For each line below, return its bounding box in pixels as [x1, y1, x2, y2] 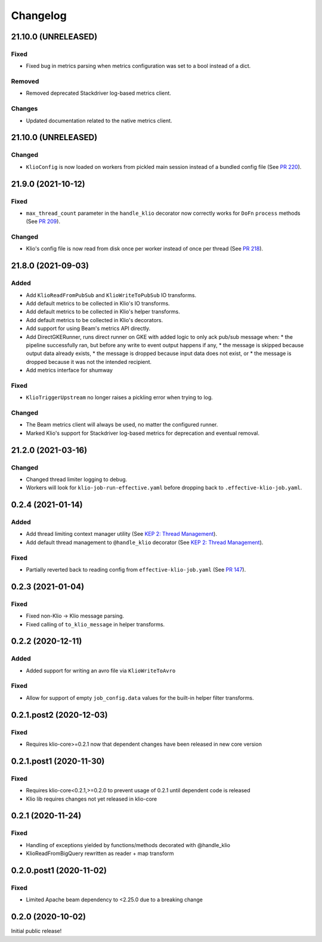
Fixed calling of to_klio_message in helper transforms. [26, 620, 165, 628]
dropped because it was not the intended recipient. [26, 358, 152, 365]
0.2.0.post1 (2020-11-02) [11, 865, 107, 875]
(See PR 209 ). [26, 218, 61, 225]
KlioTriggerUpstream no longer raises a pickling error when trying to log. [26, 394, 213, 401]
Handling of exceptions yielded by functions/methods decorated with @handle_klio [26, 841, 231, 848]
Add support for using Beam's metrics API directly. [26, 325, 151, 332]
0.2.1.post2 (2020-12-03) [11, 710, 108, 720]
